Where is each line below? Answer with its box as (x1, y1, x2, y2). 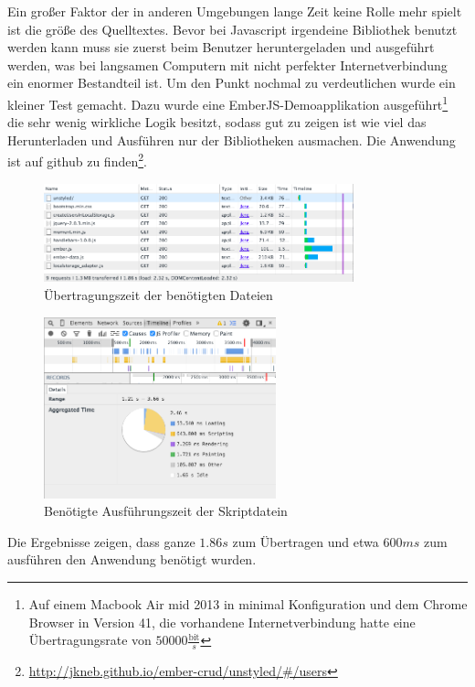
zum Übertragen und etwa (232, 531, 379, 551)
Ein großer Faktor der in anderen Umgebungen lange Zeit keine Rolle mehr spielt (7, 2, 462, 20)
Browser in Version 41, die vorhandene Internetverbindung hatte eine (28, 612, 416, 631)
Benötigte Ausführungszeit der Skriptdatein (44, 501, 288, 521)
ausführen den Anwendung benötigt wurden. (7, 550, 257, 569)
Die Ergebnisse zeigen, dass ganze (7, 531, 195, 551)
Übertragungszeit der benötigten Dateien (44, 284, 273, 304)
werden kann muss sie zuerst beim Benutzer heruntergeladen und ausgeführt (7, 38, 435, 57)
